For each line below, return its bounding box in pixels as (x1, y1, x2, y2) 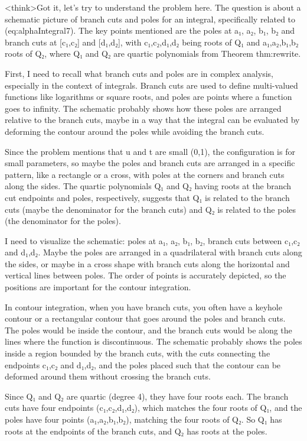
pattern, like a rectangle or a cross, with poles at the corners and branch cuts (5, 168, 285, 180)
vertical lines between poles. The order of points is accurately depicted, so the (5, 269, 286, 281)
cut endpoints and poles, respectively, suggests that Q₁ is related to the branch (5, 191, 290, 203)
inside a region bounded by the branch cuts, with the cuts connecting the (5, 347, 270, 359)
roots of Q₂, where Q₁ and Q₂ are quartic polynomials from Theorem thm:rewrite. (5, 47, 301, 60)
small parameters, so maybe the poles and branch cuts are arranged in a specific (5, 157, 295, 169)
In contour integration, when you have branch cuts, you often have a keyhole (5, 300, 282, 313)
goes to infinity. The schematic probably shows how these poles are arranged (5, 102, 282, 114)
